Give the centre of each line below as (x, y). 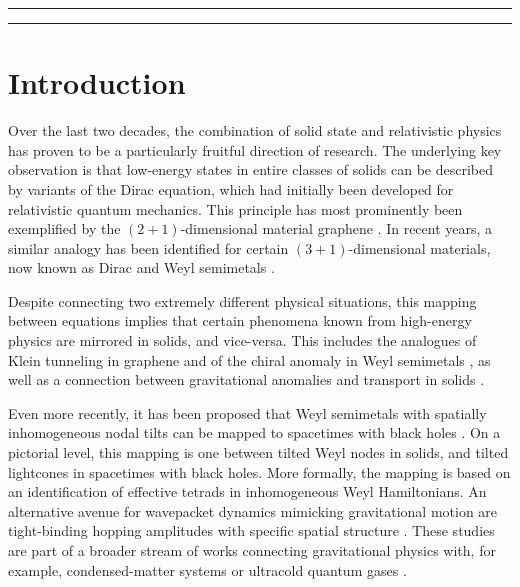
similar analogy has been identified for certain (148, 247)
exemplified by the (64, 228)
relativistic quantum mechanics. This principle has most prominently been (235, 208)
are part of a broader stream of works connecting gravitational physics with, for (252, 550)
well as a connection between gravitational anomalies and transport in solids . (246, 379)
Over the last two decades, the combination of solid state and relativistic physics (255, 130)
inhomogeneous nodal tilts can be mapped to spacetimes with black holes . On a (254, 432)
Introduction (97, 82)
